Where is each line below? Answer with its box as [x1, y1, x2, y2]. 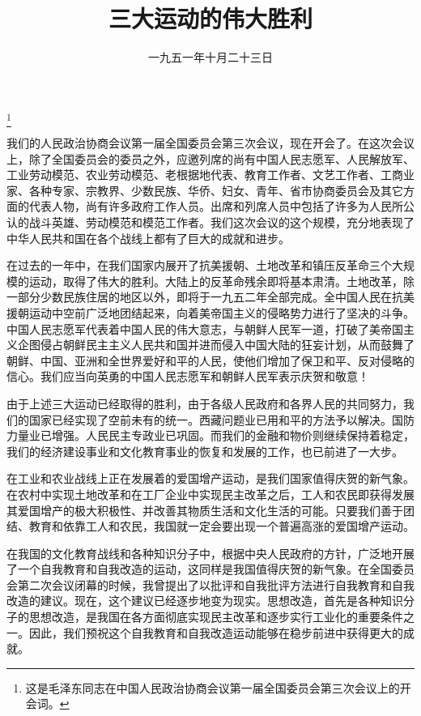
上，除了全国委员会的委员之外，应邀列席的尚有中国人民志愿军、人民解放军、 [6, 150, 415, 167]
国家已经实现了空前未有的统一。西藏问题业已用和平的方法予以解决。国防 [28, 411, 415, 428]
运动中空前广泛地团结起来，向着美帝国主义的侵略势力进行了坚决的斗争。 [28, 304, 415, 321]
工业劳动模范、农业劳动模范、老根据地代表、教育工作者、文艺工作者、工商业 [6, 166, 415, 183]
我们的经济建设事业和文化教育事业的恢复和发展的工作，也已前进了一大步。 [6, 442, 403, 459]
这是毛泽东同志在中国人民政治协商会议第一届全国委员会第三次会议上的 [25, 679, 400, 696]
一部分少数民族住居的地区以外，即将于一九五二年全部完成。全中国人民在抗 [6, 288, 403, 305]
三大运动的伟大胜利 [108, 2, 313, 35]
